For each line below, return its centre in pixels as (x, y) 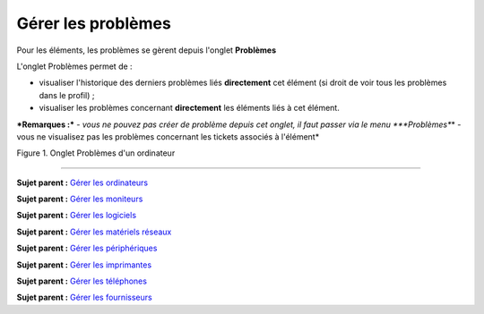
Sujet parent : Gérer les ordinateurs (82, 182)
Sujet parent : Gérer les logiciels (77, 216)
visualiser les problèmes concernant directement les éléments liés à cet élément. (189, 108)
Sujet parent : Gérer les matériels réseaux (94, 232)
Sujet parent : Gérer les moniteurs (80, 199)
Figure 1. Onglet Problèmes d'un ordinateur (96, 153)
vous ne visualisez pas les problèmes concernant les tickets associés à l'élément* (168, 136)
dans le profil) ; (67, 95)
